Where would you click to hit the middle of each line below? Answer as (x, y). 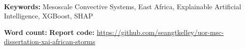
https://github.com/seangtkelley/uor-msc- (160, 32)
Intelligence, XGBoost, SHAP (49, 16)
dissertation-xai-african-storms (50, 41)
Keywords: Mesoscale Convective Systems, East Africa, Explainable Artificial (123, 6)
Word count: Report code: (49, 32)
